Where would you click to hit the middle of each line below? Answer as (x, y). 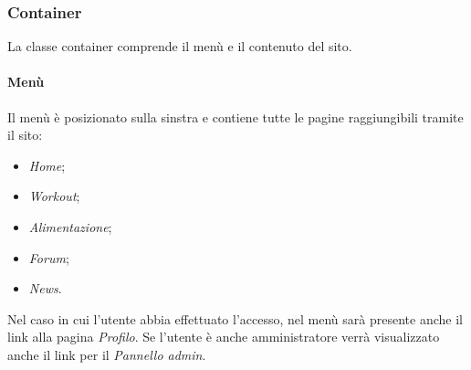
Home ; (47, 165)
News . (45, 288)
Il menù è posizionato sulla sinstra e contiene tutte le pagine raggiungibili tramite (235, 116)
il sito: (25, 135)
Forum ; (49, 257)
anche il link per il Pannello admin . (107, 354)
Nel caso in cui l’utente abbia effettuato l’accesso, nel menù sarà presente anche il (235, 318)
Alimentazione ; (70, 226)
